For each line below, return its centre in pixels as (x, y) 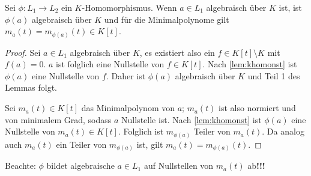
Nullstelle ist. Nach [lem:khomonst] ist (192, 119)
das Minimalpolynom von (128, 108)
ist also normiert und (257, 108)
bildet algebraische (80, 165)
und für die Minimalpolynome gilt (167, 19)
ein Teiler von (81, 144)
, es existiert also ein (177, 52)
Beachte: (20, 165)
